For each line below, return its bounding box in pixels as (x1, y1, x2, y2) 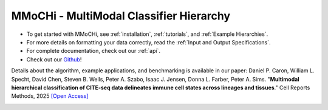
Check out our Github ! (26, 55, 82, 63)
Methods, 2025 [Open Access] (11, 92, 89, 100)
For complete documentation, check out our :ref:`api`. (26, 47, 161, 55)
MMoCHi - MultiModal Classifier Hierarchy (11, 9, 231, 22)
